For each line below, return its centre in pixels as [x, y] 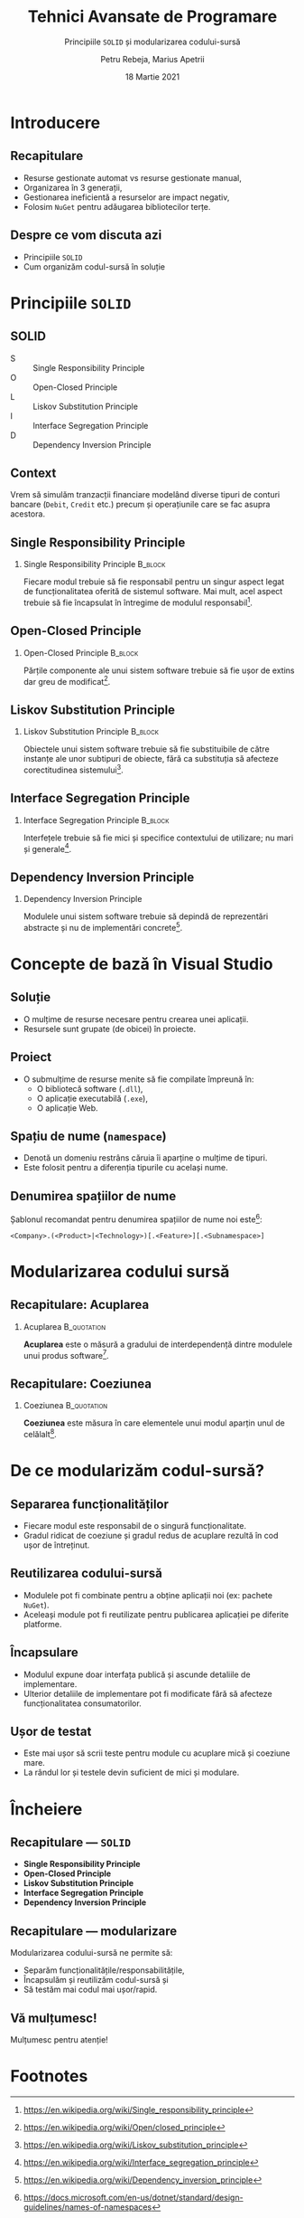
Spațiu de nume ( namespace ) [88, 1136]
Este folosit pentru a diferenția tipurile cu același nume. [125, 1168]
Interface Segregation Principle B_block [96, 820]
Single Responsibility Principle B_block [94, 564]
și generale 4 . [47, 848]
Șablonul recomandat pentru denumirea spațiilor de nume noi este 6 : [136, 1218]
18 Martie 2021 [152, 76]
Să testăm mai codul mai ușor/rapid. [90, 1990]
